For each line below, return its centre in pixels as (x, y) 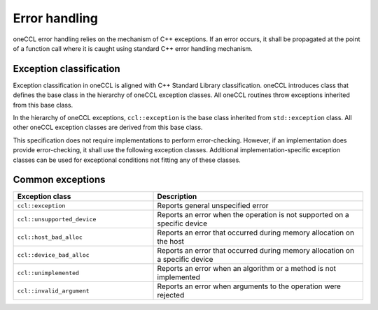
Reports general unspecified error (213, 206)
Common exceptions (59, 180)
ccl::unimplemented (48, 273)
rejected (171, 295)
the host (171, 242)
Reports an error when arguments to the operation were (249, 286)
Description (177, 197)
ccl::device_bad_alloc (54, 255)
